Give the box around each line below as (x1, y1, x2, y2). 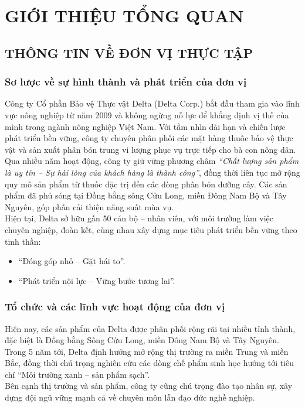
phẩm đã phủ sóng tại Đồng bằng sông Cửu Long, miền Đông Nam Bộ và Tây (5, 189, 287, 201)
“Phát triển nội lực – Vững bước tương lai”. (18, 274, 175, 286)
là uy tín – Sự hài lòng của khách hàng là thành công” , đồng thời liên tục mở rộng (5, 166, 300, 178)
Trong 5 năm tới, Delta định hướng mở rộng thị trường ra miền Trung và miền (5, 345, 289, 357)
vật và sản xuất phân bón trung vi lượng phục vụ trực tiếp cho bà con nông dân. (5, 143, 296, 155)
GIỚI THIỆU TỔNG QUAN (5, 4, 244, 28)
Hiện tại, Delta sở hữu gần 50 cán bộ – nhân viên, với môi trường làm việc (5, 212, 274, 224)
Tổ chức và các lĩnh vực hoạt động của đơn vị (5, 299, 225, 314)
